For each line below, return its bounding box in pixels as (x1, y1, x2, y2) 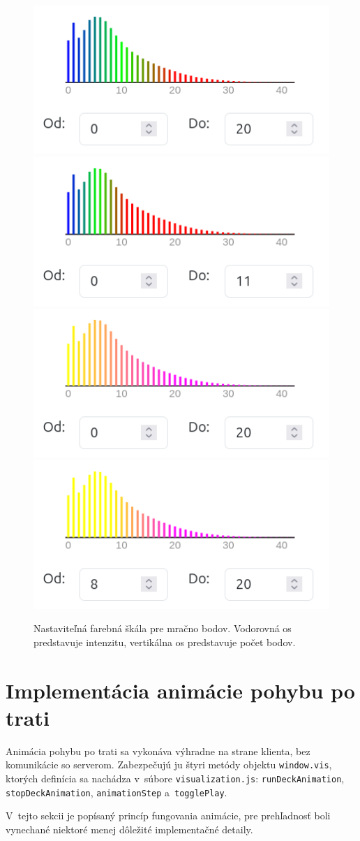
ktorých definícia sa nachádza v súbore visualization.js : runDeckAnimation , (6, 771, 345, 786)
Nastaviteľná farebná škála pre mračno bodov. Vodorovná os (33, 621, 292, 636)
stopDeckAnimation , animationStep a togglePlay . (6, 784, 227, 799)
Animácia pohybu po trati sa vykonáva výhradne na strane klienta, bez (6, 743, 310, 758)
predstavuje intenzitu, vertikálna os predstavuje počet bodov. (33, 634, 296, 649)
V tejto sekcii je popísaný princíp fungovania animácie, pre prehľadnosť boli (6, 808, 331, 823)
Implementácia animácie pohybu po (6, 675, 355, 704)
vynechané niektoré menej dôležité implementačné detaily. (6, 821, 253, 836)
